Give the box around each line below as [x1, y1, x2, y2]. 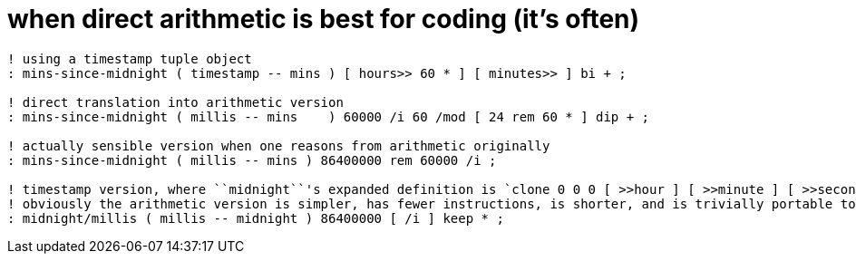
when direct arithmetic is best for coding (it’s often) [7, 4, 640, 34]
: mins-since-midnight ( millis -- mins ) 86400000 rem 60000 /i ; [7, 152, 497, 168]
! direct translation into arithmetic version [7, 94, 344, 110]
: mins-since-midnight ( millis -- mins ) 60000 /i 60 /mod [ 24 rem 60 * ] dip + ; [7, 109, 650, 124]
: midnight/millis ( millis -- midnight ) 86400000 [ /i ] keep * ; [7, 210, 504, 226]
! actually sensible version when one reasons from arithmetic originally [7, 138, 550, 153]
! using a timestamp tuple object [7, 51, 252, 66]
